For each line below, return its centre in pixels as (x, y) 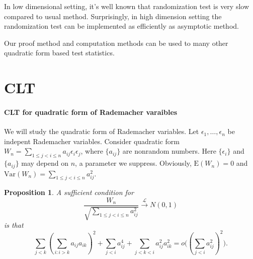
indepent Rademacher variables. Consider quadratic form (92, 141)
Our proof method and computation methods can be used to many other (116, 43)
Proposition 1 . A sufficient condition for (69, 192)
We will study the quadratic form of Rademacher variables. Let (102, 131)
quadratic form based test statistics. (59, 53)
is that (14, 225)
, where (92, 151)
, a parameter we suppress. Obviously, (133, 163)
